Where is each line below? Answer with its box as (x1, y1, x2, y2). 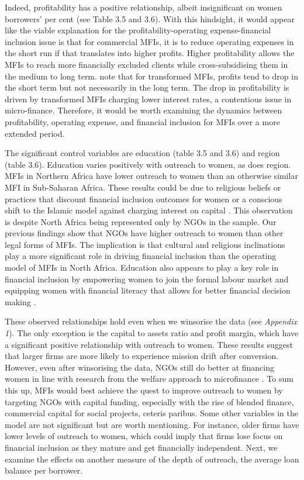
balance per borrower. (5, 464, 83, 476)
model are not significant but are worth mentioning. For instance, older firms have (5, 418, 299, 430)
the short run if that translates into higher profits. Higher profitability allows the (5, 47, 295, 59)
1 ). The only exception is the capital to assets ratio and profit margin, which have (5, 327, 299, 339)
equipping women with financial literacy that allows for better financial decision (5, 284, 291, 296)
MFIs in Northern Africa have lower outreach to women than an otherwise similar (5, 170, 298, 182)
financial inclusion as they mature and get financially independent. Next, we (5, 441, 278, 453)
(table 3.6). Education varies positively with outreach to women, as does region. (5, 158, 291, 170)
